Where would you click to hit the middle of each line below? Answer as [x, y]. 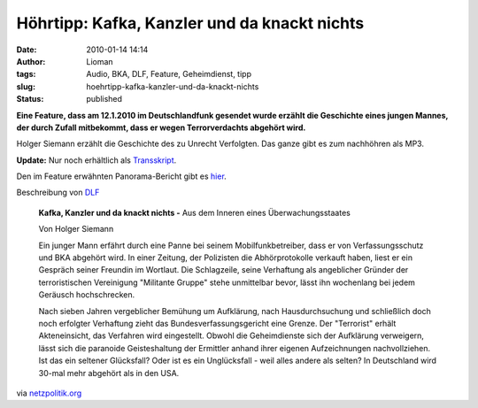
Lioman [100, 61]
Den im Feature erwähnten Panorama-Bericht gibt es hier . [122, 176]
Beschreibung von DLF [58, 192]
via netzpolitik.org [49, 393]
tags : [26, 74]
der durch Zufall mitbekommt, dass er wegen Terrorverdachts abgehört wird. [161, 127]
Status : [30, 99]
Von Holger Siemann [76, 229]
